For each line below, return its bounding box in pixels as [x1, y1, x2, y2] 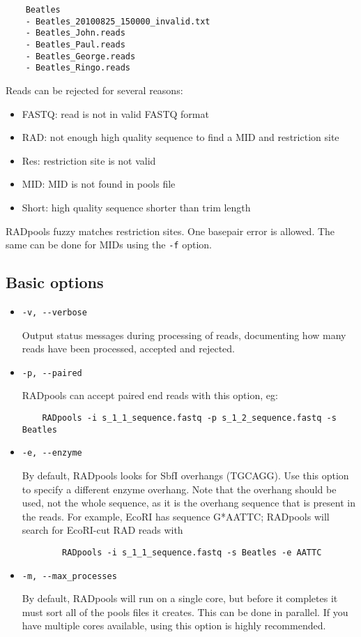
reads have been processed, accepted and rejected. [22, 341, 235, 356]
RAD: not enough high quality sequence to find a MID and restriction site [22, 130, 339, 144]
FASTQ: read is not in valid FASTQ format [22, 106, 209, 121]
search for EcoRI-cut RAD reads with [22, 523, 183, 537]
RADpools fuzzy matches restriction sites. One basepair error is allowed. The [6, 223, 335, 238]
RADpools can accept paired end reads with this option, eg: [22, 388, 278, 403]
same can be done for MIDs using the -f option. [6, 237, 212, 252]
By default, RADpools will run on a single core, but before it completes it [22, 591, 338, 606]
